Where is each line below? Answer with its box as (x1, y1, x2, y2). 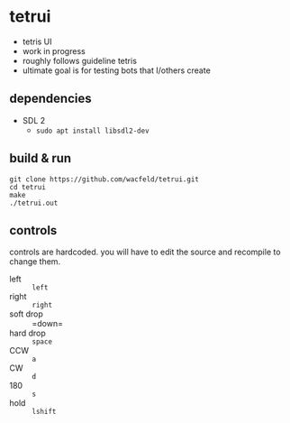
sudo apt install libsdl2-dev (35, 126, 150, 135)
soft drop (9, 308, 43, 319)
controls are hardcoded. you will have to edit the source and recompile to (9, 246, 281, 258)
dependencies (9, 91, 92, 106)
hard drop (9, 327, 47, 339)
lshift (32, 408, 57, 417)
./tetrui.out (9, 198, 59, 207)
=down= (32, 318, 63, 329)
